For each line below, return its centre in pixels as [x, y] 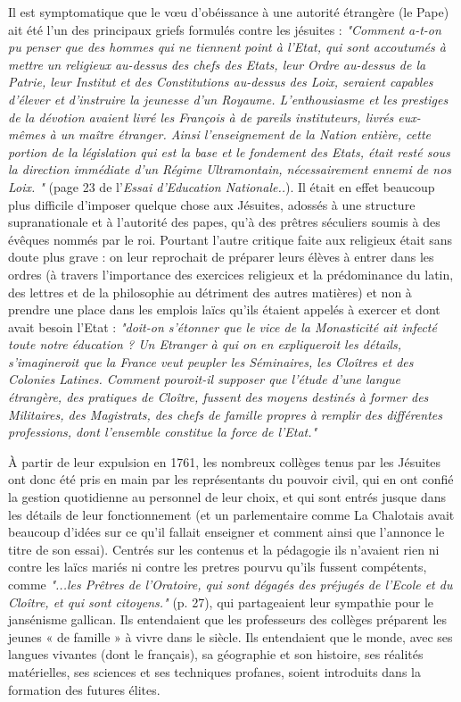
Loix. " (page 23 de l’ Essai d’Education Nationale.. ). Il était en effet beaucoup [222, 186]
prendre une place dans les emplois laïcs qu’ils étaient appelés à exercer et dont [224, 309]
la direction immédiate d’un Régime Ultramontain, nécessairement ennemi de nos [230, 169]
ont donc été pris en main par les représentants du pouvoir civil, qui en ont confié [231, 479]
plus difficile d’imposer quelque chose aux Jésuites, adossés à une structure [212, 204]
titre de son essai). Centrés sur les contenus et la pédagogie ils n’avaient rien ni [224, 549]
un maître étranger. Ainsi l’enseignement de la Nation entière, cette [246, 134]
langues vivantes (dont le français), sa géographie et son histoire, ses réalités [216, 654]
